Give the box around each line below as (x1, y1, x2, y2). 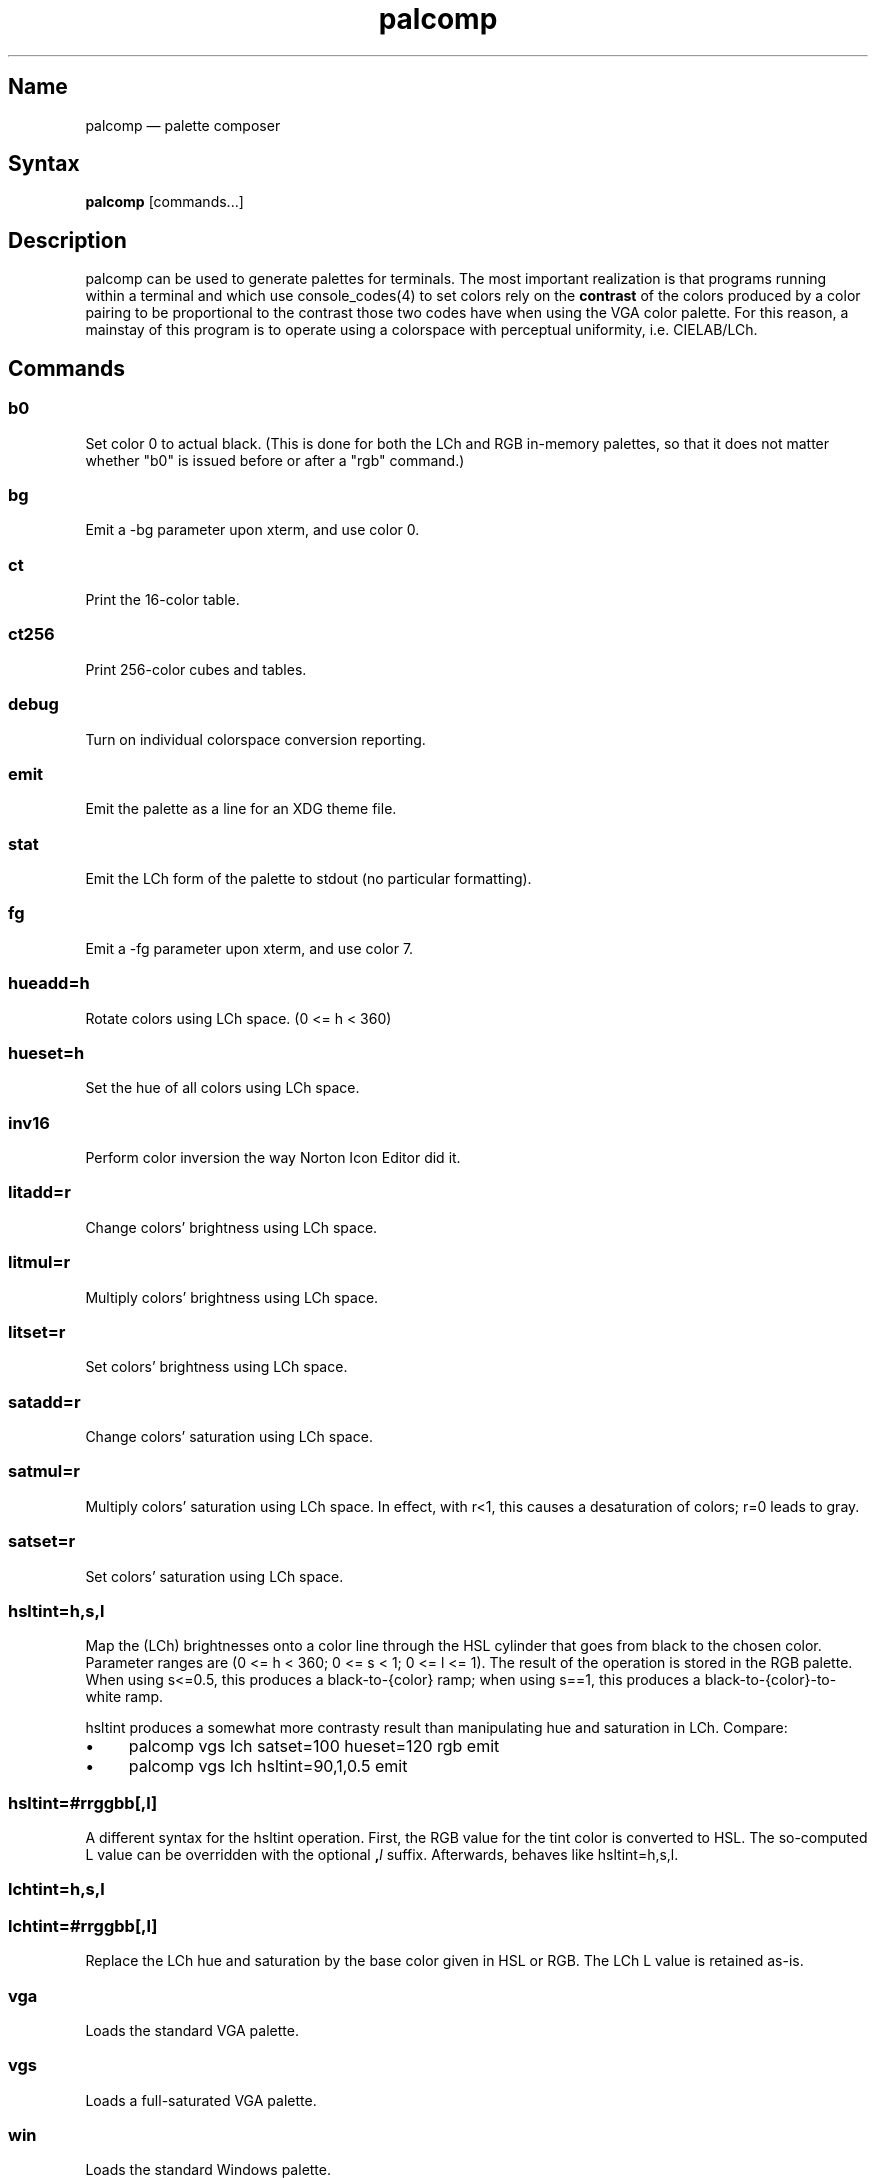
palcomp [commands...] (85, 193, 244, 211)
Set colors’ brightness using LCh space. (85, 1358, 348, 1376)
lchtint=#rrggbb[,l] (8, 1915, 158, 1936)
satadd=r (8, 1391, 81, 1412)
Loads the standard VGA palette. (85, 2021, 299, 2039)
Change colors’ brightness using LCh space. (85, 1218, 378, 1236)
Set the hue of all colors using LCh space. (85, 1079, 360, 1097)
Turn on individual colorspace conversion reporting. (85, 730, 426, 748)
